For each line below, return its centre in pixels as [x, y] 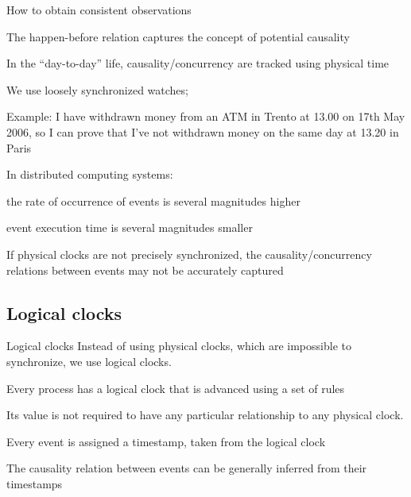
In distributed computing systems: [90, 174]
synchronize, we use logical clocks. [89, 361]
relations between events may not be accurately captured [145, 270]
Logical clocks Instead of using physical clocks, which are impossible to [179, 346]
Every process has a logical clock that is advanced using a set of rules [176, 388]
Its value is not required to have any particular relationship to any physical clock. [205, 415]
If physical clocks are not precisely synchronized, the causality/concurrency [189, 254]
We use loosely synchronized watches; [97, 89]
